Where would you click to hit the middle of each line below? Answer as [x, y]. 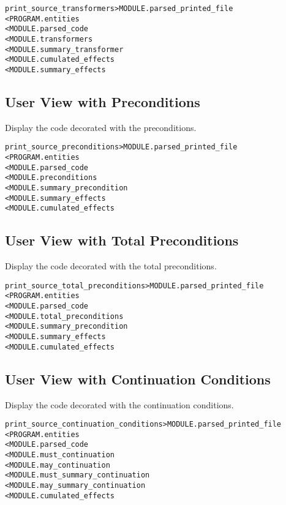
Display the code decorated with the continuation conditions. [119, 404]
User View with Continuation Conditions [138, 379]
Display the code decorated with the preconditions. [101, 127]
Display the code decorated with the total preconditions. [111, 266]
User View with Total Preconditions [122, 240]
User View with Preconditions [103, 101]
